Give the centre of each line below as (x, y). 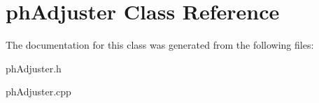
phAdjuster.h (34, 68)
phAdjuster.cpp (38, 92)
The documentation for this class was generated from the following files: (160, 45)
